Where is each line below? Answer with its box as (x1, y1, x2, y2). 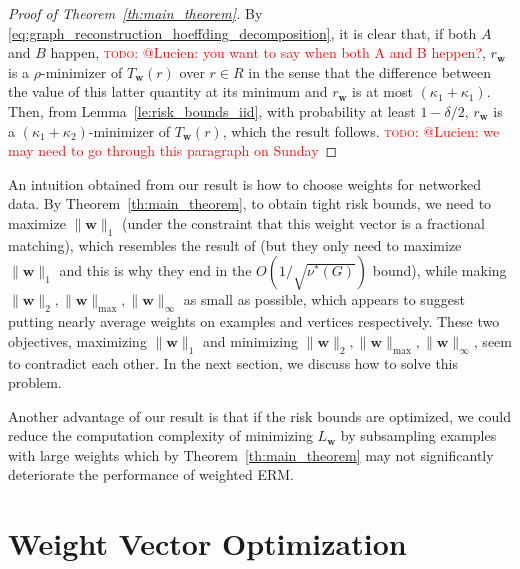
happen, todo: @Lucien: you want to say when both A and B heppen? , (50, 42, 486, 63)
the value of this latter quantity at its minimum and (8, 81, 328, 102)
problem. (8, 372, 62, 393)
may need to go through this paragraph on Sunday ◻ (8, 140, 338, 161)
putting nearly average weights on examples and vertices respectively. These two (8, 311, 500, 332)
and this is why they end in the (59, 260, 252, 281)
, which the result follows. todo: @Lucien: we (222, 120, 500, 141)
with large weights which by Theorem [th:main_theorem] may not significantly (8, 444, 494, 465)
